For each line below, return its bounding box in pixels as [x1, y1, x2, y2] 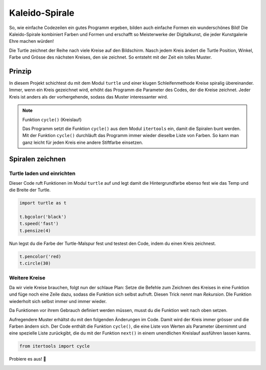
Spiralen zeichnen [9, 155, 66, 163]
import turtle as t [19, 200, 66, 206]
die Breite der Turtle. [9, 187, 51, 193]
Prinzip [9, 67, 32, 75]
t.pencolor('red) [19, 254, 62, 259]
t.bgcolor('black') [19, 214, 66, 220]
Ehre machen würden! [9, 38, 54, 44]
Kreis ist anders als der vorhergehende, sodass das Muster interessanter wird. [9, 94, 168, 100]
